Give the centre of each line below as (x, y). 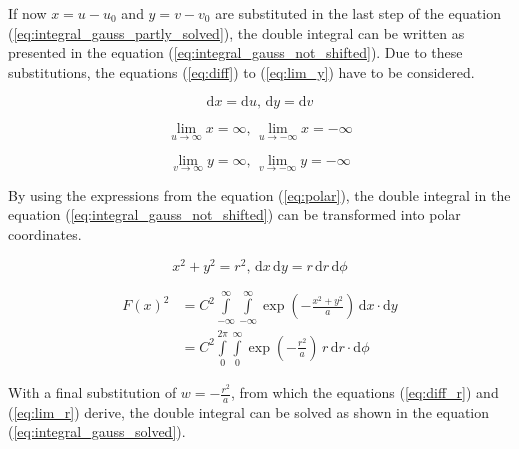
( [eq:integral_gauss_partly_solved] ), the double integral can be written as (236, 32)
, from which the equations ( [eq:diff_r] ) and (364, 392)
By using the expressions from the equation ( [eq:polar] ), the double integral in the (259, 194)
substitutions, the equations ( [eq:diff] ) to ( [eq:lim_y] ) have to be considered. (241, 71)
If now (27, 13)
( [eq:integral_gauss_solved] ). (97, 431)
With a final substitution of (92, 392)
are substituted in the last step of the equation (358, 13)
